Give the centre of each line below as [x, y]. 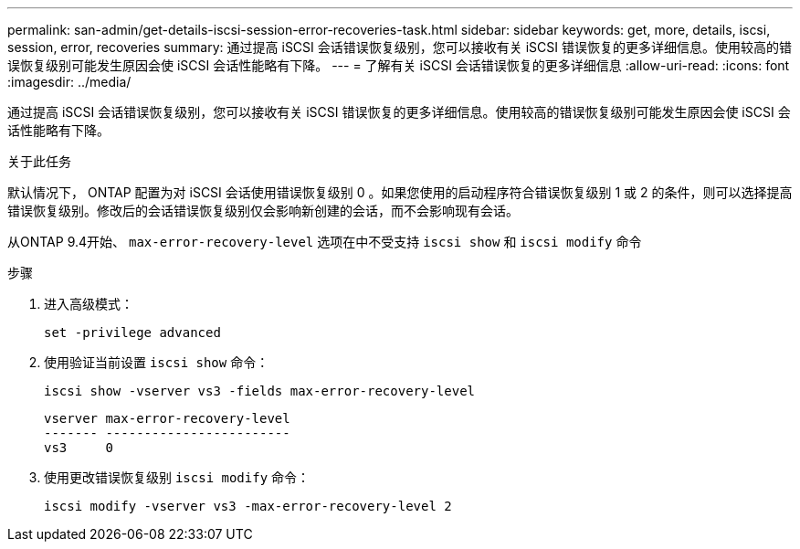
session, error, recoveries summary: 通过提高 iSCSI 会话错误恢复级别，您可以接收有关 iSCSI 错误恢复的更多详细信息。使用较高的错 [400, 47]
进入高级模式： [89, 304]
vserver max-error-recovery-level [167, 418]
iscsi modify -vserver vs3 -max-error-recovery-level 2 [248, 506]
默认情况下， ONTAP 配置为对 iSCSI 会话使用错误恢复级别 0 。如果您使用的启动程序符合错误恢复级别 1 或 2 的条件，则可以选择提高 [400, 192]
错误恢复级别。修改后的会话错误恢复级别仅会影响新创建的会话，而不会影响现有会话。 [263, 211]
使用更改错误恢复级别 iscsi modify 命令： [177, 477]
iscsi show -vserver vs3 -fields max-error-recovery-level [260, 391]
